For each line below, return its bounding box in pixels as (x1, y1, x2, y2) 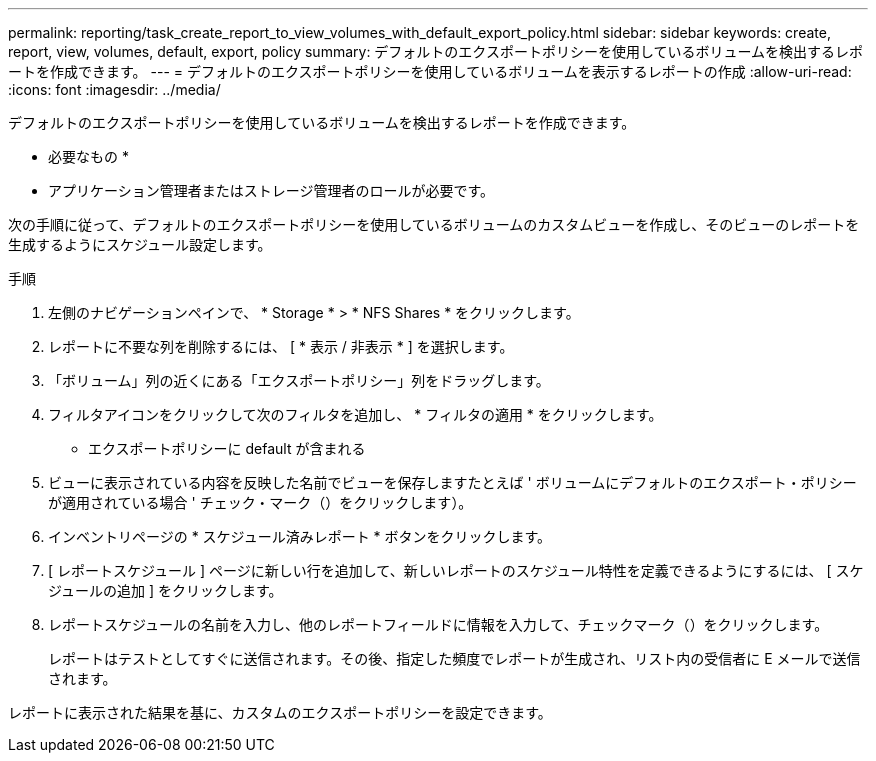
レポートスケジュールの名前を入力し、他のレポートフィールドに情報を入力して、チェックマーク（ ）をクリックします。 (48, 616, 829, 633)
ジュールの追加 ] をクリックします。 (48, 582, 283, 599)
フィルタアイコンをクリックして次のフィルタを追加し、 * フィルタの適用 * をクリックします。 (48, 406, 663, 423)
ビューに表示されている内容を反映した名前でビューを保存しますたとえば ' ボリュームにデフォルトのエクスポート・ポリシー (48, 474, 857, 491)
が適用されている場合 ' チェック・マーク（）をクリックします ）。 (48, 494, 473, 511)
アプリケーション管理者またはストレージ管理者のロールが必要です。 (48, 182, 495, 199)
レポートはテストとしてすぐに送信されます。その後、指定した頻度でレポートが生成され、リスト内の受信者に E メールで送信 (48, 650, 861, 667)
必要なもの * (48, 148, 129, 165)
